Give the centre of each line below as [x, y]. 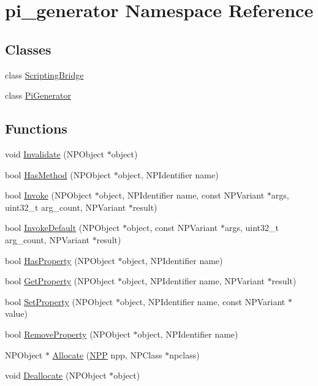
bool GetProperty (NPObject [60, 281]
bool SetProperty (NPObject [59, 301]
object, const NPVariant [172, 228]
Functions [36, 128]
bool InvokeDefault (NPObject [62, 228]
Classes [28, 49]
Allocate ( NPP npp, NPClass [107, 354]
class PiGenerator [38, 95]
